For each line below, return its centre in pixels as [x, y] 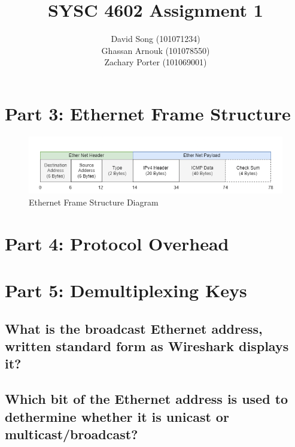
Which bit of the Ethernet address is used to [147, 399]
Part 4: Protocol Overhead [117, 243]
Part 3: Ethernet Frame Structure [148, 113]
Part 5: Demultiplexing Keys [126, 290]
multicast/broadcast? [72, 434]
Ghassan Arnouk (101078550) [156, 50]
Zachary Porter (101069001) [156, 62]
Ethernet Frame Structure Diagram [94, 202]
